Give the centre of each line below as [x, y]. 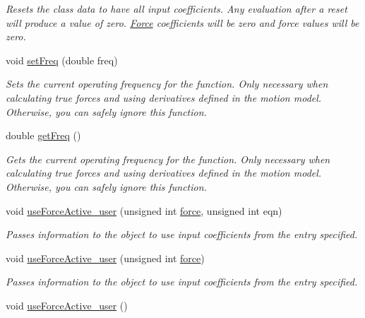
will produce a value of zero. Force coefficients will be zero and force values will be [182, 22]
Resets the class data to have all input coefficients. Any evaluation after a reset [176, 8]
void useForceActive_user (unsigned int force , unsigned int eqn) [144, 210]
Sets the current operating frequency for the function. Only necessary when [167, 84]
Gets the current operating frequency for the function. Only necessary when [168, 159]
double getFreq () [43, 135]
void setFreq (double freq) [62, 60]
